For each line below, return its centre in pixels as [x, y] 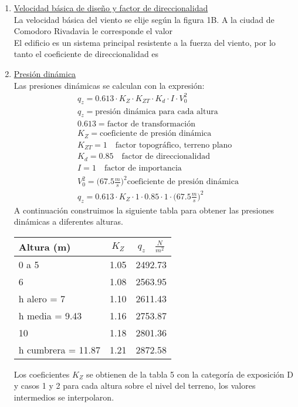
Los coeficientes [42, 374]
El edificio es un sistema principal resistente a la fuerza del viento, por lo [145, 42]
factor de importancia [143, 168]
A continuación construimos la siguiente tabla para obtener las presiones [144, 210]
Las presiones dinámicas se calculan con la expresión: [109, 85]
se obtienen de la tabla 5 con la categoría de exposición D [190, 374]
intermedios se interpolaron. [64, 397]
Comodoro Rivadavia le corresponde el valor [93, 31]
